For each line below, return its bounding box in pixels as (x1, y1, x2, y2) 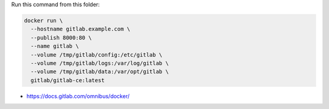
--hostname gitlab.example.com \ (30, 26, 130, 33)
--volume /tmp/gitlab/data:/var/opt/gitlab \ (30, 68, 169, 76)
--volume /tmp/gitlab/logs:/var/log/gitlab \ (30, 60, 169, 66)
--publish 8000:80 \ (30, 34, 92, 41)
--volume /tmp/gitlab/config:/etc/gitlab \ (30, 51, 163, 58)
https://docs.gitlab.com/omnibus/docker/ (26, 92, 130, 100)
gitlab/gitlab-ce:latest (30, 77, 105, 83)
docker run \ (24, 17, 63, 24)
